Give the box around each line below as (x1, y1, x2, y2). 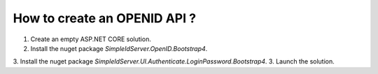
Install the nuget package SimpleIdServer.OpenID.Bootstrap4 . (30, 44, 208, 52)
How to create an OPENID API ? (13, 10, 196, 26)
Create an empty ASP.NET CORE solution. (30, 35, 152, 43)
